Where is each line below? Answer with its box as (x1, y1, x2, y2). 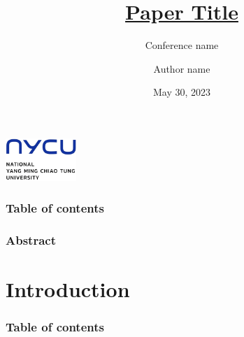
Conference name (145, 38, 219, 52)
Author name (153, 61, 210, 76)
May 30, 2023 (152, 85, 211, 99)
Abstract (6, 231, 56, 249)
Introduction (6, 275, 130, 303)
